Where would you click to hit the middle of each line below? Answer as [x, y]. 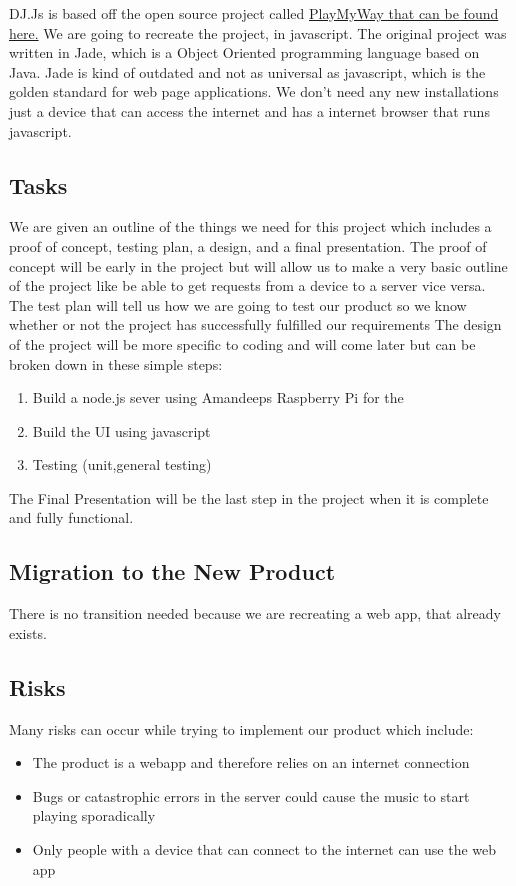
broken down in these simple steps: [116, 363]
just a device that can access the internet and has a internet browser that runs [249, 110]
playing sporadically [94, 815]
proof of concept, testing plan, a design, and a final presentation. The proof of [248, 245]
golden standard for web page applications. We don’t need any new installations [254, 91]
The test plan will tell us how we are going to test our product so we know [238, 304]
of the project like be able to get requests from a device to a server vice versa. [247, 285]
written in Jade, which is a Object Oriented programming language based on [244, 52]
